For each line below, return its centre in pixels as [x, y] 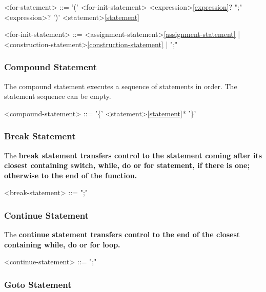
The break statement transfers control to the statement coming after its [133, 155]
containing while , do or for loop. [62, 244]
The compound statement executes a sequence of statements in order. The [121, 86]
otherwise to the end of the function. [71, 175]
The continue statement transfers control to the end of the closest [122, 234]
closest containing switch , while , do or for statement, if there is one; [127, 165]
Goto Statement [38, 284]
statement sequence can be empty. [58, 96]
